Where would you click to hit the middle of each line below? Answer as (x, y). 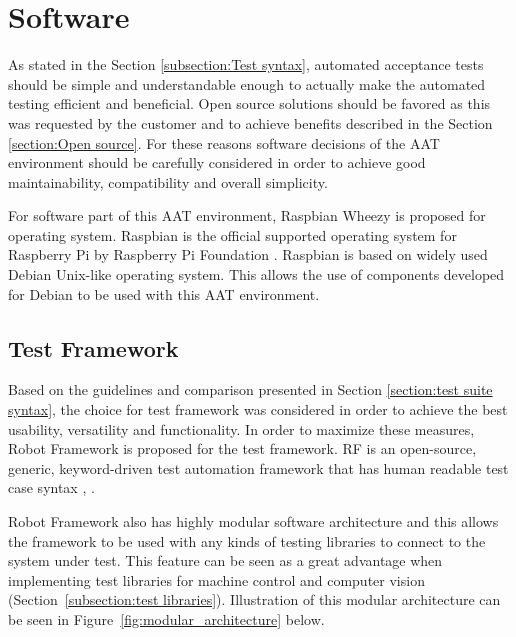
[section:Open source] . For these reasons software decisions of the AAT (224, 142)
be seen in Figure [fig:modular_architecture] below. (166, 618)
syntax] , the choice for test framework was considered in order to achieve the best (258, 409)
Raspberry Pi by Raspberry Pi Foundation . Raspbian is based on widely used (248, 254)
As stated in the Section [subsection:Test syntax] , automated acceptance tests (246, 64)
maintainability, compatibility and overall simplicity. (168, 181)
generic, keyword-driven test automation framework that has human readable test (258, 467)
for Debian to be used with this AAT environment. (164, 293)
